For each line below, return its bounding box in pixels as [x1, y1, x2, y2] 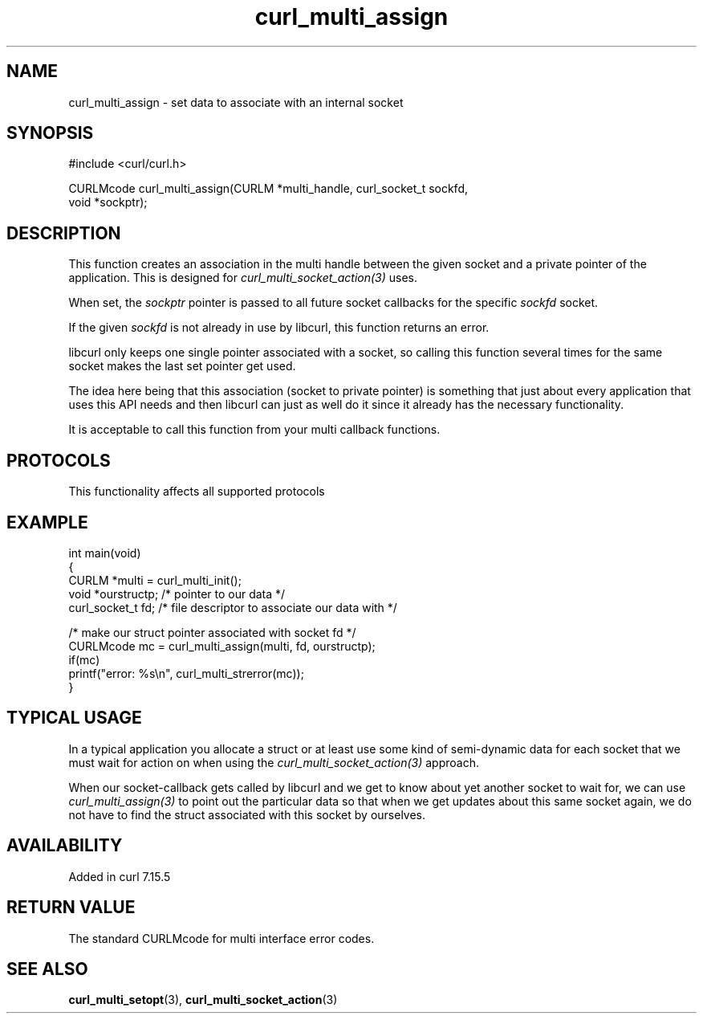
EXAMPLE [6, 512, 88, 532]
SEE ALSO [6, 958, 88, 979]
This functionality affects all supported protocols [68, 484, 325, 499]
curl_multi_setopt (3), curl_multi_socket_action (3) [68, 993, 338, 1007]
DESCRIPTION [6, 222, 121, 243]
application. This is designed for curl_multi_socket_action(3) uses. [68, 271, 418, 285]
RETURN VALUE [6, 897, 136, 918]
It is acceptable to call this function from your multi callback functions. [68, 422, 441, 437]
